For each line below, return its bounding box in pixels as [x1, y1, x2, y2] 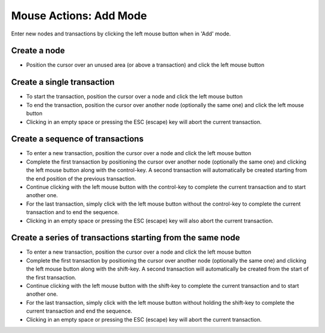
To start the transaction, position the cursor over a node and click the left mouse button [26, 93, 243, 100]
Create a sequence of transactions [11, 134, 144, 144]
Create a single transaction [11, 77, 115, 87]
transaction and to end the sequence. [26, 209, 120, 216]
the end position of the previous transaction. [26, 175, 137, 182]
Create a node [11, 46, 66, 56]
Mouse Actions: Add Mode [11, 9, 147, 22]
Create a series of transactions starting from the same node [11, 233, 240, 243]
